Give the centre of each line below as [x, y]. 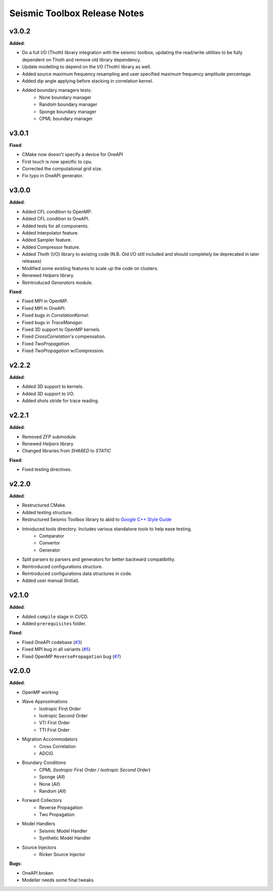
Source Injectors [39, 847]
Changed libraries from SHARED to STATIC [66, 451]
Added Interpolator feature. [50, 233]
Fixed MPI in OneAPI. [44, 308]
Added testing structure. [47, 512]
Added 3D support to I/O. [48, 394]
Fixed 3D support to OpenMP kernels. [61, 329]
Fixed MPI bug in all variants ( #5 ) [56, 649]
